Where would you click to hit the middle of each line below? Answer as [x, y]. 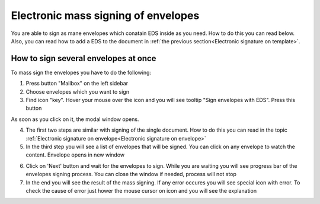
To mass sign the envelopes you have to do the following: [81, 72]
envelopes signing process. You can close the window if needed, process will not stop [131, 174]
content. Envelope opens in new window [75, 155]
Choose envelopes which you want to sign [78, 91]
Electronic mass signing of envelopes [105, 15]
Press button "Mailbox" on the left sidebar [77, 84]
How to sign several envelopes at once [84, 58]
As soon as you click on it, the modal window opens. [75, 119]
